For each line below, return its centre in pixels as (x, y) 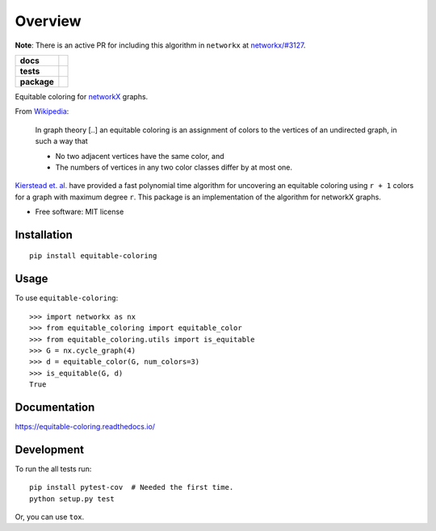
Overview (48, 21)
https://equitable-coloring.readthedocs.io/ (85, 427)
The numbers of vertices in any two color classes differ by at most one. (174, 167)
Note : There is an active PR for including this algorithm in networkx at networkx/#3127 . (160, 45)
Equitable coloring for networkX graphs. (82, 96)
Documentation (55, 407)
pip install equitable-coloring (93, 256)
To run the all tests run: (53, 469)
